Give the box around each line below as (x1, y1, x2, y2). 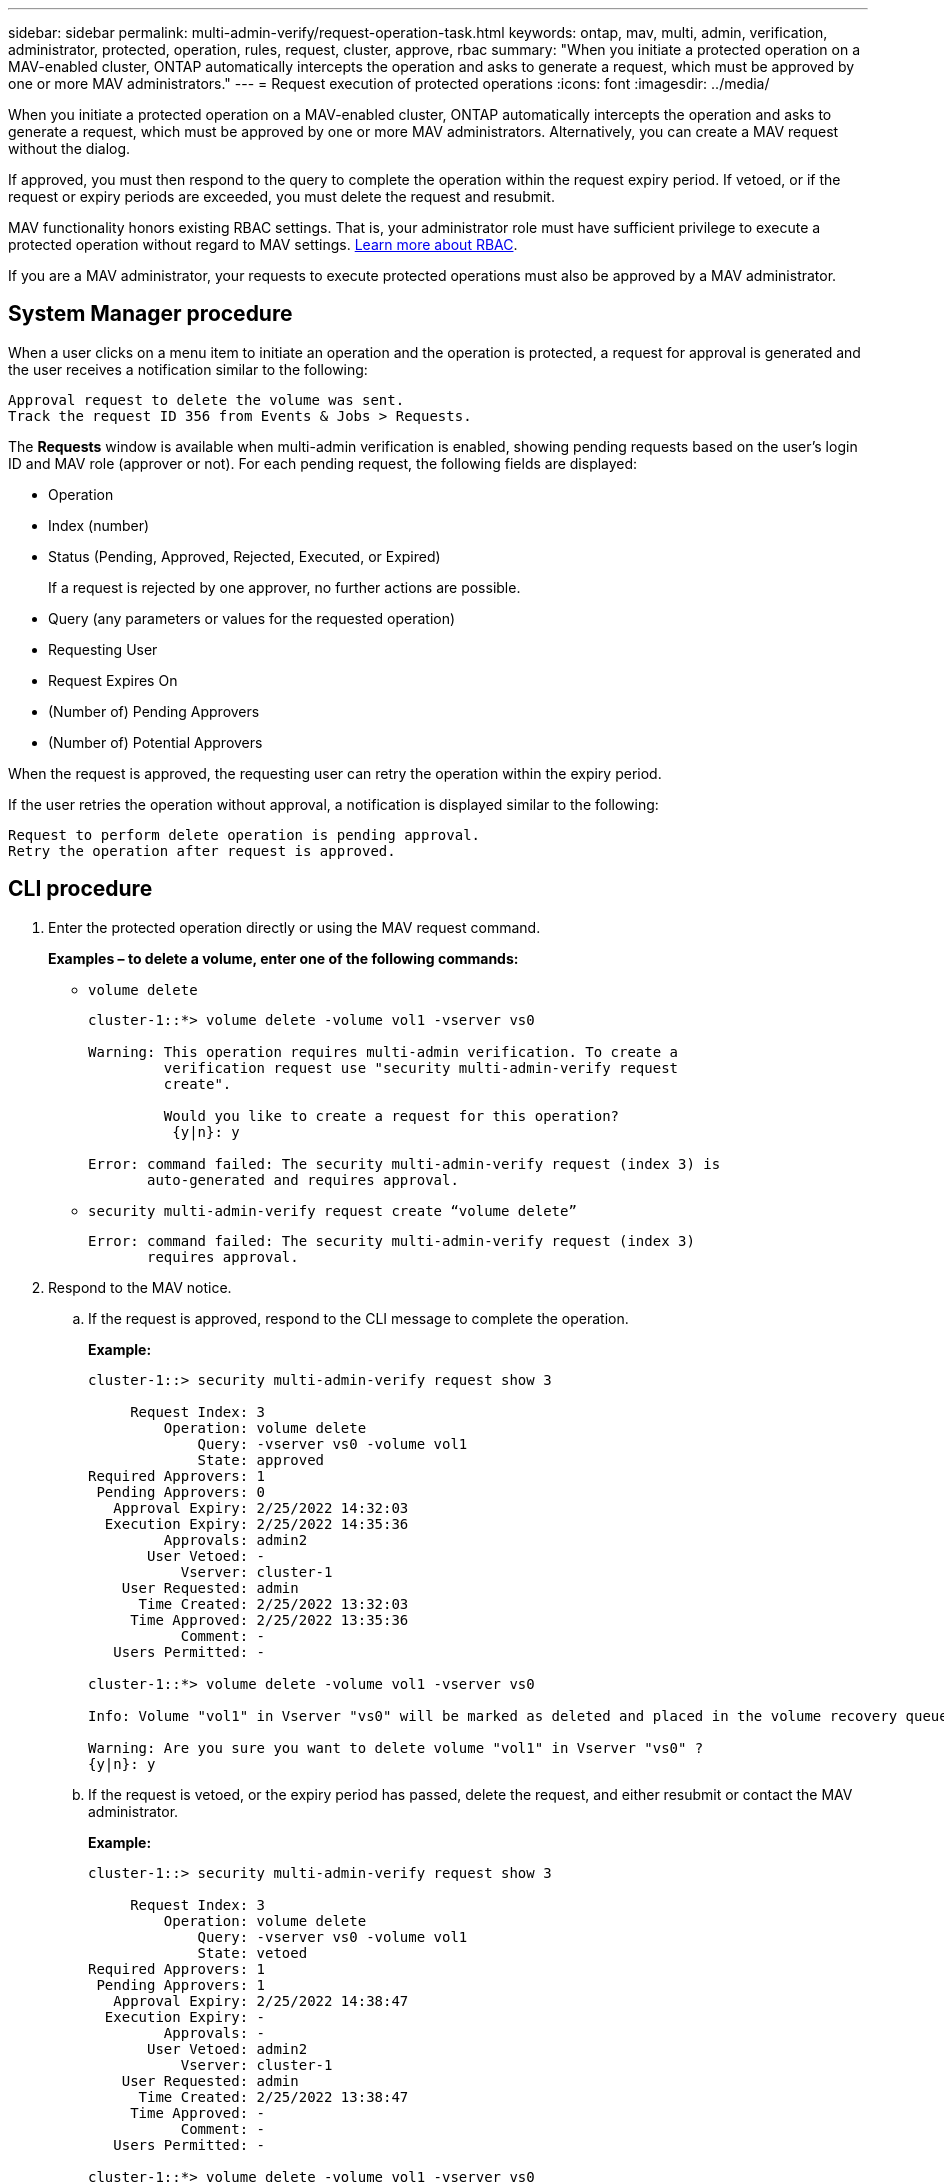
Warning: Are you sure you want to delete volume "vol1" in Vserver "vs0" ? (88, 1739, 704, 1756)
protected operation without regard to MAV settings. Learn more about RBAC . (8, 236, 518, 253)
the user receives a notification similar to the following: (8, 360, 368, 378)
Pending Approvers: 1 (96, 1976, 266, 1993)
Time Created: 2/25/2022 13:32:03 (138, 1595, 409, 1612)
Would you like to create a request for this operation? (163, 1107, 620, 1124)
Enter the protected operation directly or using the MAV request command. (48, 918, 541, 936)
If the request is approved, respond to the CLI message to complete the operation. (88, 1309, 629, 1327)
